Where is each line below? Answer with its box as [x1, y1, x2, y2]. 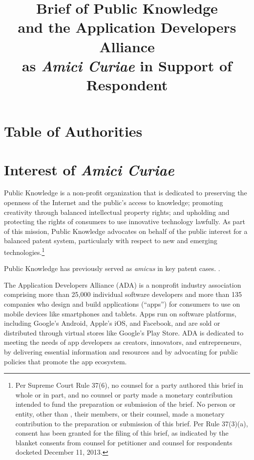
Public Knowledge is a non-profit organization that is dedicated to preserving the [4, 188, 247, 198]
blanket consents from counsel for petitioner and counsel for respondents [15, 437, 233, 447]
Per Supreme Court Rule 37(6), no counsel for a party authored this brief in [15, 380, 243, 390]
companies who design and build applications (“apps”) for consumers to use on [4, 299, 240, 309]
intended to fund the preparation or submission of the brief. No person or [15, 399, 235, 409]
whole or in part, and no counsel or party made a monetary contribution [15, 389, 233, 399]
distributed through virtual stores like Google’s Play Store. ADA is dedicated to [4, 327, 244, 337]
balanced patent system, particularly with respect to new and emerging [4, 235, 217, 246]
